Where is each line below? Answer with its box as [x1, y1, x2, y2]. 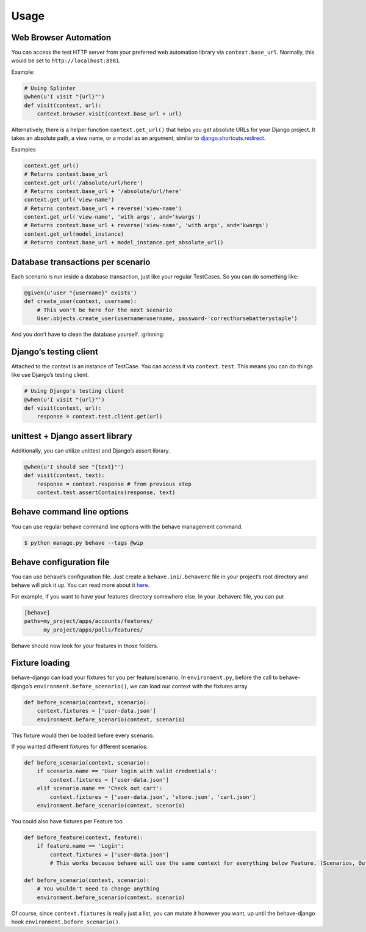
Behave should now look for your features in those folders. [11, 642, 159, 649]
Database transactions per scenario [11, 257, 151, 267]
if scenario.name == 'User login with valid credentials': [37, 768, 218, 775]
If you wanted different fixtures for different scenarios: [11, 743, 148, 750]
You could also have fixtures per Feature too [11, 817, 123, 825]
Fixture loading [11, 658, 70, 668]
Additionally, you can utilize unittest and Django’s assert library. [11, 446, 170, 454]
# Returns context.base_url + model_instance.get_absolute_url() [24, 239, 224, 246]
